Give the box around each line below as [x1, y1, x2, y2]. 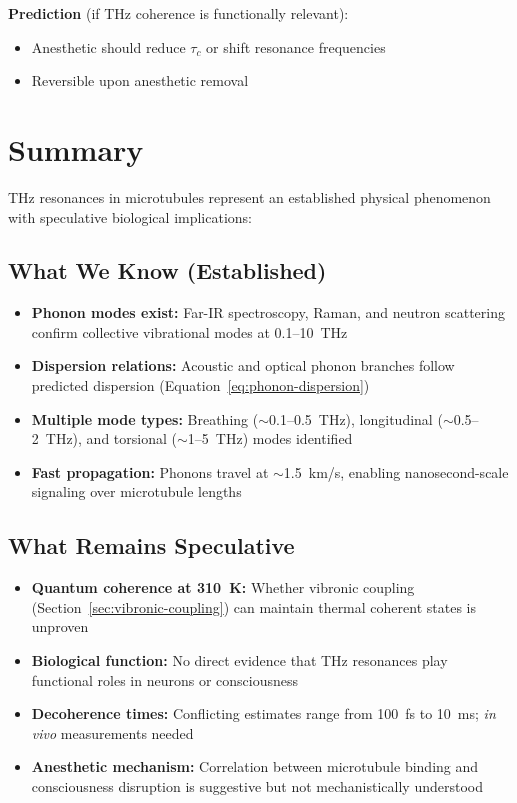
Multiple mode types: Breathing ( [31, 408, 259, 429]
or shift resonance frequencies [206, 36, 386, 57]
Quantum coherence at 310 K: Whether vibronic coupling [31, 577, 415, 598]
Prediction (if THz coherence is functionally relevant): [8, 3, 349, 23]
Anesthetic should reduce [31, 36, 186, 57]
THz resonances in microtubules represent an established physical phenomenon [8, 186, 491, 207]
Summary [8, 128, 144, 169]
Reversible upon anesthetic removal [31, 70, 249, 91]
